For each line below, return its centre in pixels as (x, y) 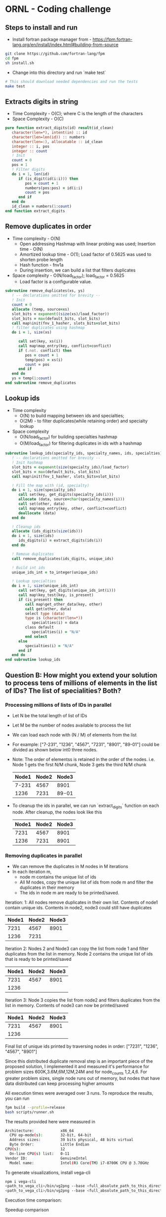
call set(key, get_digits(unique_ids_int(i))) (67, 591)
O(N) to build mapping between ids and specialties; (72, 415)
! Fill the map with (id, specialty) (51, 485)
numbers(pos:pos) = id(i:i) (54, 188)
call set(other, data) (41, 504)
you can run (17, 1098)
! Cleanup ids (26, 527)
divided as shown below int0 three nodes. (55, 749)
